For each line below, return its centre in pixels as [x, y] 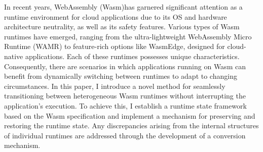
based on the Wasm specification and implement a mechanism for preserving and [130, 115]
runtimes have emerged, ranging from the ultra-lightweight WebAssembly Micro [128, 36]
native [14, 56]
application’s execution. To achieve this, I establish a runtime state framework [125, 105]
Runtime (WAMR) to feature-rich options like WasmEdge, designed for [115, 46]
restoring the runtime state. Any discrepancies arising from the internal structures [131, 125]
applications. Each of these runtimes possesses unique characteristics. [132, 56]
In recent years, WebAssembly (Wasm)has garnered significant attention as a [123, 7]
